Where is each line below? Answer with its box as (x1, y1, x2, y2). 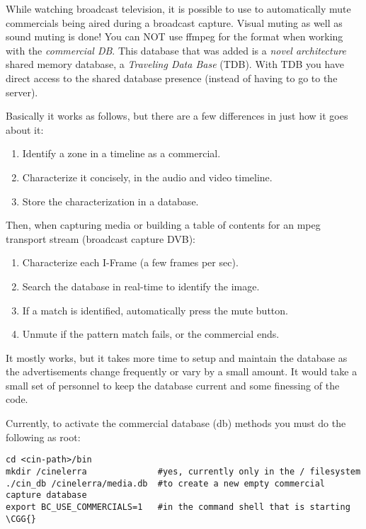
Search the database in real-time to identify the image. (22, 278, 260, 293)
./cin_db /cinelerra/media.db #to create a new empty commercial (6, 478, 326, 489)
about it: (6, 122, 44, 137)
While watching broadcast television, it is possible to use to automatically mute (6, 1, 351, 16)
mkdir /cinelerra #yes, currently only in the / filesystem (6, 466, 361, 477)
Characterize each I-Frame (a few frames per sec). (22, 255, 239, 270)
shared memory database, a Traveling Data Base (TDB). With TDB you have (6, 57, 345, 72)
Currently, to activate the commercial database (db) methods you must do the (6, 416, 346, 431)
